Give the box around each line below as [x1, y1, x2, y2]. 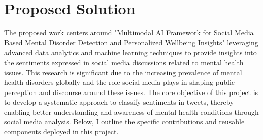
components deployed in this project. [4, 126, 119, 137]
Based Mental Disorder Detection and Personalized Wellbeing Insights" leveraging [4, 37, 258, 48]
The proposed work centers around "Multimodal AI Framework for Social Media [4, 27, 254, 38]
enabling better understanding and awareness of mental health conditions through [4, 106, 259, 117]
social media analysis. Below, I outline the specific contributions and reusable [4, 116, 245, 127]
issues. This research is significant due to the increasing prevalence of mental [4, 67, 242, 77]
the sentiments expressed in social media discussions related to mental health [4, 57, 244, 67]
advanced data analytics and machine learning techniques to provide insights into [4, 47, 257, 58]
